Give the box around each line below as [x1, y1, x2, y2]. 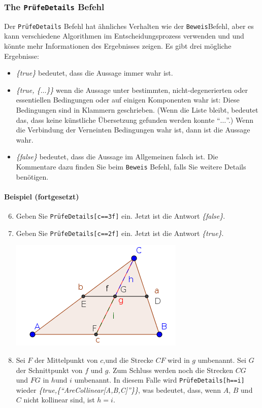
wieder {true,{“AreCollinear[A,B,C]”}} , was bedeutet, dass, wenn [16, 384, 221, 395]
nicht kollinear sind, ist [23, 394, 95, 405]
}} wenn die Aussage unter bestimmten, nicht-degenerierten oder [46, 84, 248, 95]
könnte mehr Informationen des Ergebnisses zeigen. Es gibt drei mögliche [4, 41, 232, 51]
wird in [168, 354, 190, 365]
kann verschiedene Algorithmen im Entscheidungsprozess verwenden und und [4, 30, 244, 41]
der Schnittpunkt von [16, 364, 83, 375]
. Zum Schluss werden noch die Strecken [108, 364, 234, 375]
